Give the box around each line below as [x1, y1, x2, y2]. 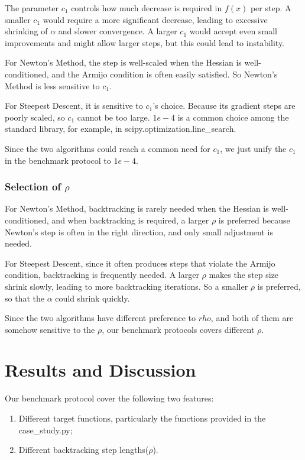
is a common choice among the [177, 111, 289, 123]
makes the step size [209, 268, 279, 281]
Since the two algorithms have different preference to [5, 312, 196, 324]
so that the [5, 291, 44, 304]
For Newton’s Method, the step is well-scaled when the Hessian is [5, 56, 242, 69]
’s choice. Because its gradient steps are [152, 99, 296, 112]
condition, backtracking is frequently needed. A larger [5, 268, 199, 281]
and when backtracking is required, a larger [51, 213, 209, 226]
